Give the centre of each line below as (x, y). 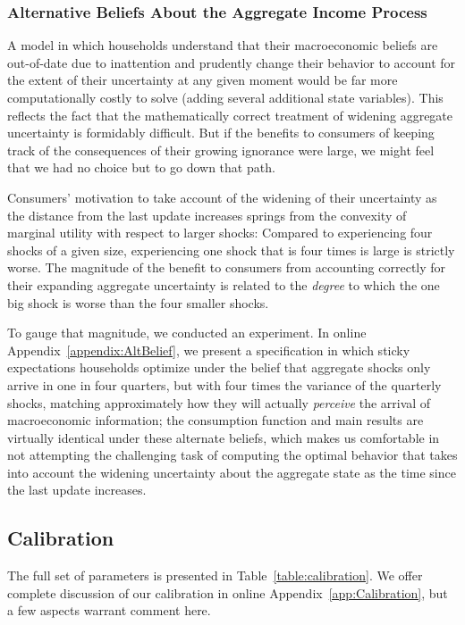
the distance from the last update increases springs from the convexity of (207, 215)
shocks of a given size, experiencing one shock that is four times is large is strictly (231, 250)
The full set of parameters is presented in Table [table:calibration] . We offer (215, 575)
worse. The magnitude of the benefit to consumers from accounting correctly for (227, 267)
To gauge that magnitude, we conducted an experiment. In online (187, 333)
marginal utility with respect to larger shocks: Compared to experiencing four (220, 233)
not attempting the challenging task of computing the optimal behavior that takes (232, 455)
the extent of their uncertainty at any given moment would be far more (203, 80)
